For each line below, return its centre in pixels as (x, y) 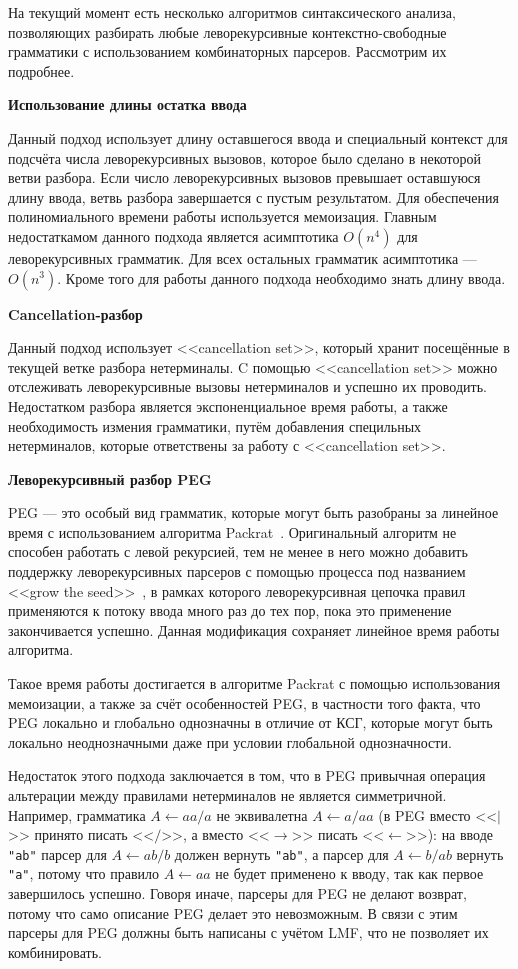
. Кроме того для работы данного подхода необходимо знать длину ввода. (281, 277)
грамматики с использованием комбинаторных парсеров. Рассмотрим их (227, 51)
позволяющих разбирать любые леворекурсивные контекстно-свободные (227, 31)
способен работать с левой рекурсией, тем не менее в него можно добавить (238, 551)
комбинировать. (55, 951)
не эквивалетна (262, 814)
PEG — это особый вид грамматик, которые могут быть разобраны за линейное (253, 512)
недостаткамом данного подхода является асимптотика (173, 235)
